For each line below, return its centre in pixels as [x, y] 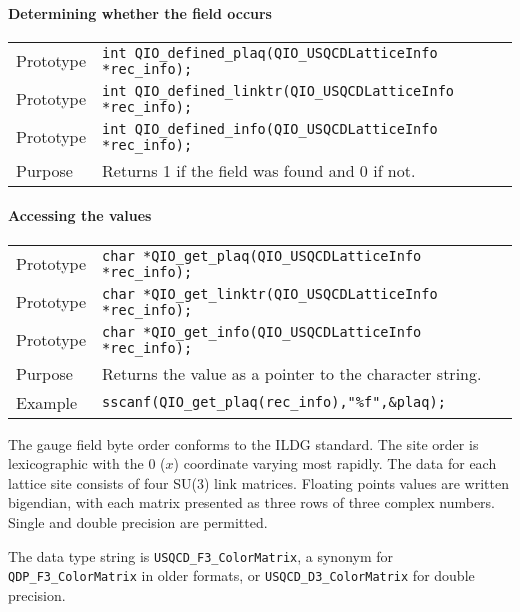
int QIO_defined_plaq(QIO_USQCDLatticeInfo [270, 52]
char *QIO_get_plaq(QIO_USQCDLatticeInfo [262, 255]
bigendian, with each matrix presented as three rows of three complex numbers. [252, 502]
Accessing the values [80, 215]
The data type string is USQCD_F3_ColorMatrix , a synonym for [201, 555]
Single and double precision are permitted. [138, 521]
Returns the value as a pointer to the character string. [292, 373]
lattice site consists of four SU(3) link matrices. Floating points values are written [258, 482]
